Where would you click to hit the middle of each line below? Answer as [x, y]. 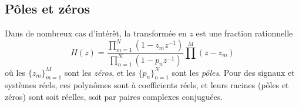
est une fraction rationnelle [244, 33]
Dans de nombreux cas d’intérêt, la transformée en [96, 33]
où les [15, 72]
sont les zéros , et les [100, 72]
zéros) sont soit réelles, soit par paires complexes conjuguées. [114, 97]
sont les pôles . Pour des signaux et [233, 72]
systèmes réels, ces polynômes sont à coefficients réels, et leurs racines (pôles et [147, 85]
